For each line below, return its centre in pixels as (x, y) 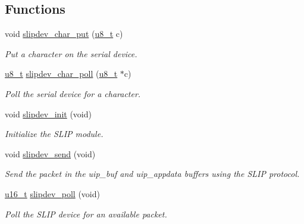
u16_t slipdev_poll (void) (52, 193)
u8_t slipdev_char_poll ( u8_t (61, 74)
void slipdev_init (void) (48, 113)
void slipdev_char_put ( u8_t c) (64, 34)
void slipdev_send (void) (50, 153)
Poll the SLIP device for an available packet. (86, 214)
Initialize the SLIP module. (54, 134)
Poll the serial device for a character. (73, 93)
